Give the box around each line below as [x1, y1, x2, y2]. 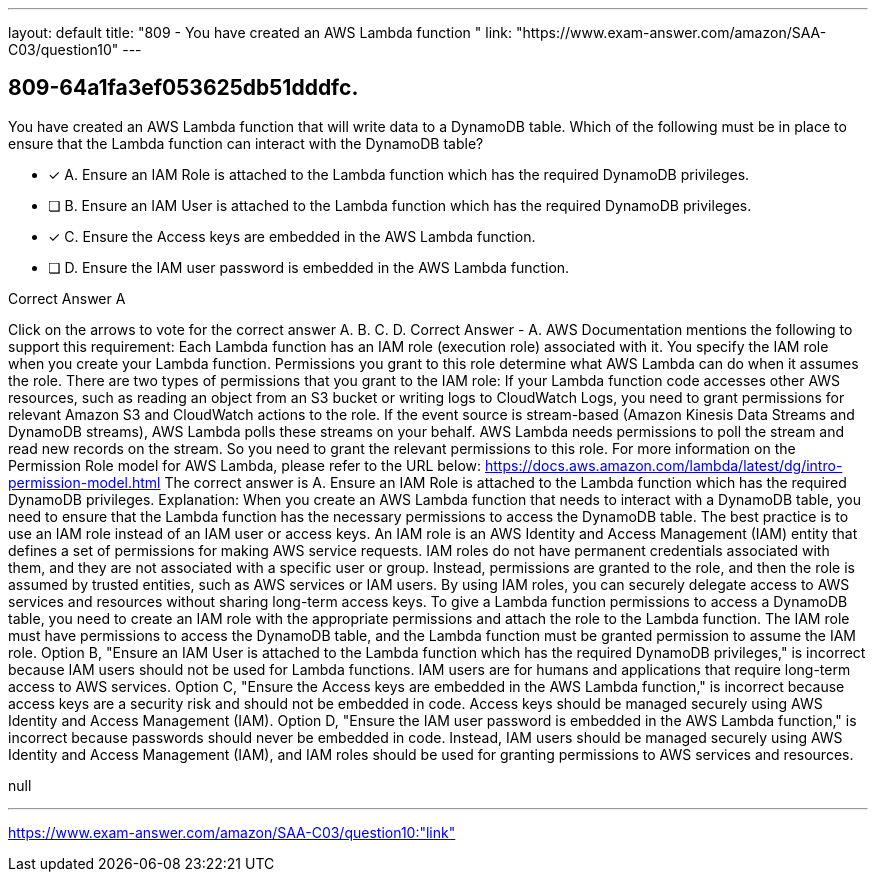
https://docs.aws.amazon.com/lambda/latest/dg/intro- [485, 456, 843, 474]
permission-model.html [8, 473, 161, 491]
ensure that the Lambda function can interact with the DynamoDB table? [8, 134, 484, 152]
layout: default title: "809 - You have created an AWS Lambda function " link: [8, 24, 513, 41]
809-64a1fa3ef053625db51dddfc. [8, 75, 359, 101]
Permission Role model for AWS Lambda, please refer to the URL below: [8, 456, 482, 474]
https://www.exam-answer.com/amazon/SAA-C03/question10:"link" [8, 823, 456, 841]
